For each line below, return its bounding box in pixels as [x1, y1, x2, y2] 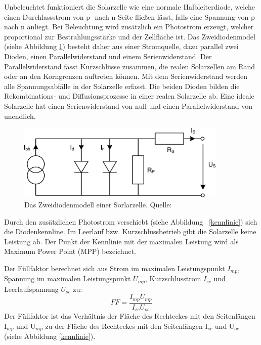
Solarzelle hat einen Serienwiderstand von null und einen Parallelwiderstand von [4, 100, 252, 111]
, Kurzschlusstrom [145, 273, 201, 284]
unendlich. [4, 110, 36, 121]
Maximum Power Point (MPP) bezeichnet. [4, 246, 136, 256]
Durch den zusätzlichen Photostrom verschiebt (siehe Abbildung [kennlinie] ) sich [4, 216, 257, 227]
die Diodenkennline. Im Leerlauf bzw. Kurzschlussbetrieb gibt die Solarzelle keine [4, 226, 256, 237]
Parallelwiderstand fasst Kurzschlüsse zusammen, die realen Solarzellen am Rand [4, 61, 255, 71]
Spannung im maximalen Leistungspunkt [4, 273, 131, 284]
